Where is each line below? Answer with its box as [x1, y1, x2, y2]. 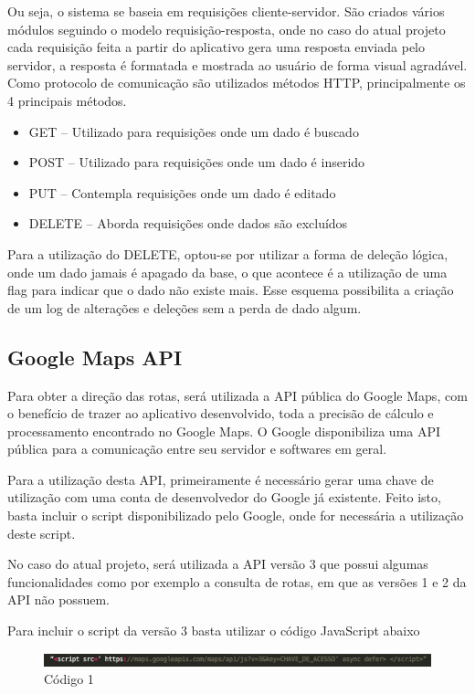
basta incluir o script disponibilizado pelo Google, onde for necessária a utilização [7, 506, 464, 525]
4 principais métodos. [7, 90, 127, 110]
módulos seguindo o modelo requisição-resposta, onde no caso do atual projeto [7, 19, 446, 38]
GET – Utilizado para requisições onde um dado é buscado [28, 121, 359, 141]
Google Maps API [7, 342, 183, 371]
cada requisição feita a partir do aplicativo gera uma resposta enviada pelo [7, 37, 425, 57]
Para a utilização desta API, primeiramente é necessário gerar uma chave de [7, 469, 434, 489]
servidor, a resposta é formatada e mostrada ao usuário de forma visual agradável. [7, 55, 468, 74]
